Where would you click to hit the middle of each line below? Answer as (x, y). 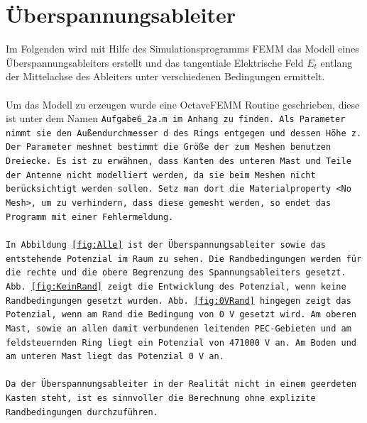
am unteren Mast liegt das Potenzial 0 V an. (115, 357)
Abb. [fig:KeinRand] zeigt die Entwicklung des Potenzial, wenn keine (176, 286)
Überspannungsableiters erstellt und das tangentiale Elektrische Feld (155, 62)
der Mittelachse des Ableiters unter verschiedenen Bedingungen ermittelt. (165, 76)
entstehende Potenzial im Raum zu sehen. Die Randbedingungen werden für (184, 259)
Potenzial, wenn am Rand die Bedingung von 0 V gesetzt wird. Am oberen (181, 315)
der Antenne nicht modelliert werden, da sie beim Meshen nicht (161, 175)
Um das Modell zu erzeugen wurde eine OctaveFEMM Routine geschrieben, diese (183, 104)
